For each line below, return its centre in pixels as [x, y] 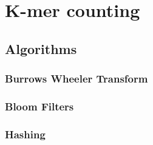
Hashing [25, 134]
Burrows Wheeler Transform [76, 79]
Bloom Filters [39, 106]
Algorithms [41, 48]
